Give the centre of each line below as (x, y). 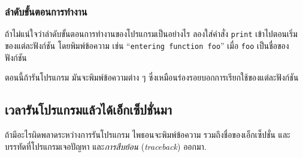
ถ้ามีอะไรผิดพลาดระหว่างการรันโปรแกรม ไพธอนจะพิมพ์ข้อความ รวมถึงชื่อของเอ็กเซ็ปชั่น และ (148, 134)
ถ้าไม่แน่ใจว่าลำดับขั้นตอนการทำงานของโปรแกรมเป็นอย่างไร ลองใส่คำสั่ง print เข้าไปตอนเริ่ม (151, 34)
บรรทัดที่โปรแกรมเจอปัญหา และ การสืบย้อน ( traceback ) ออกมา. (106, 146)
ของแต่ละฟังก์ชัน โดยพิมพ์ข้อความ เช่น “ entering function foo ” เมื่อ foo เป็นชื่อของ (147, 45)
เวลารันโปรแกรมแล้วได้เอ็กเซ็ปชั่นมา (88, 110)
